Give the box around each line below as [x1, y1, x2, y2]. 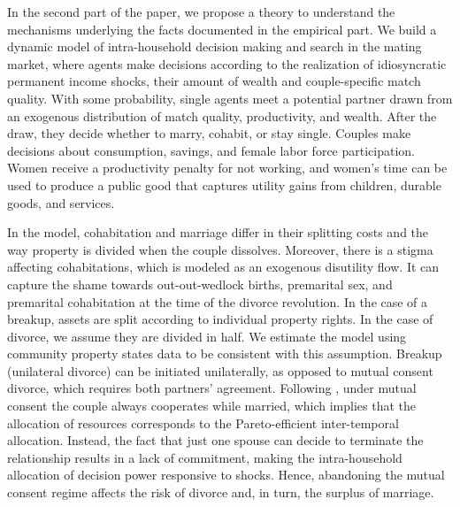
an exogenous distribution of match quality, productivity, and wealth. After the [7, 106, 437, 125]
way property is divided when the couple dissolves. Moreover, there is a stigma [7, 240, 433, 258]
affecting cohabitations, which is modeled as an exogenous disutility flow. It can [7, 257, 440, 276]
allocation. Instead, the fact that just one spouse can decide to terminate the [7, 431, 424, 449]
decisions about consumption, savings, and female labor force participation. [7, 141, 415, 159]
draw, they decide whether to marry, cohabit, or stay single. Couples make [7, 124, 411, 142]
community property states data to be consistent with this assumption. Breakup [7, 344, 442, 363]
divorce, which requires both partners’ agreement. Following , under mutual [7, 379, 417, 397]
